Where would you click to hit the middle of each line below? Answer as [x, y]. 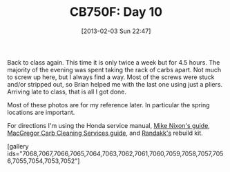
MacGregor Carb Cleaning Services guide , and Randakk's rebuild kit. [105, 133]
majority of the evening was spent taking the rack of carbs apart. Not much [114, 69]
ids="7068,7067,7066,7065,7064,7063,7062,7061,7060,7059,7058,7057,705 [115, 153]
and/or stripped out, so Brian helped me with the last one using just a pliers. [115, 84]
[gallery [18, 146]
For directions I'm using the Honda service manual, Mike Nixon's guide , [109, 125]
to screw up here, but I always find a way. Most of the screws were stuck [111, 77]
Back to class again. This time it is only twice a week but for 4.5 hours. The [114, 62]
